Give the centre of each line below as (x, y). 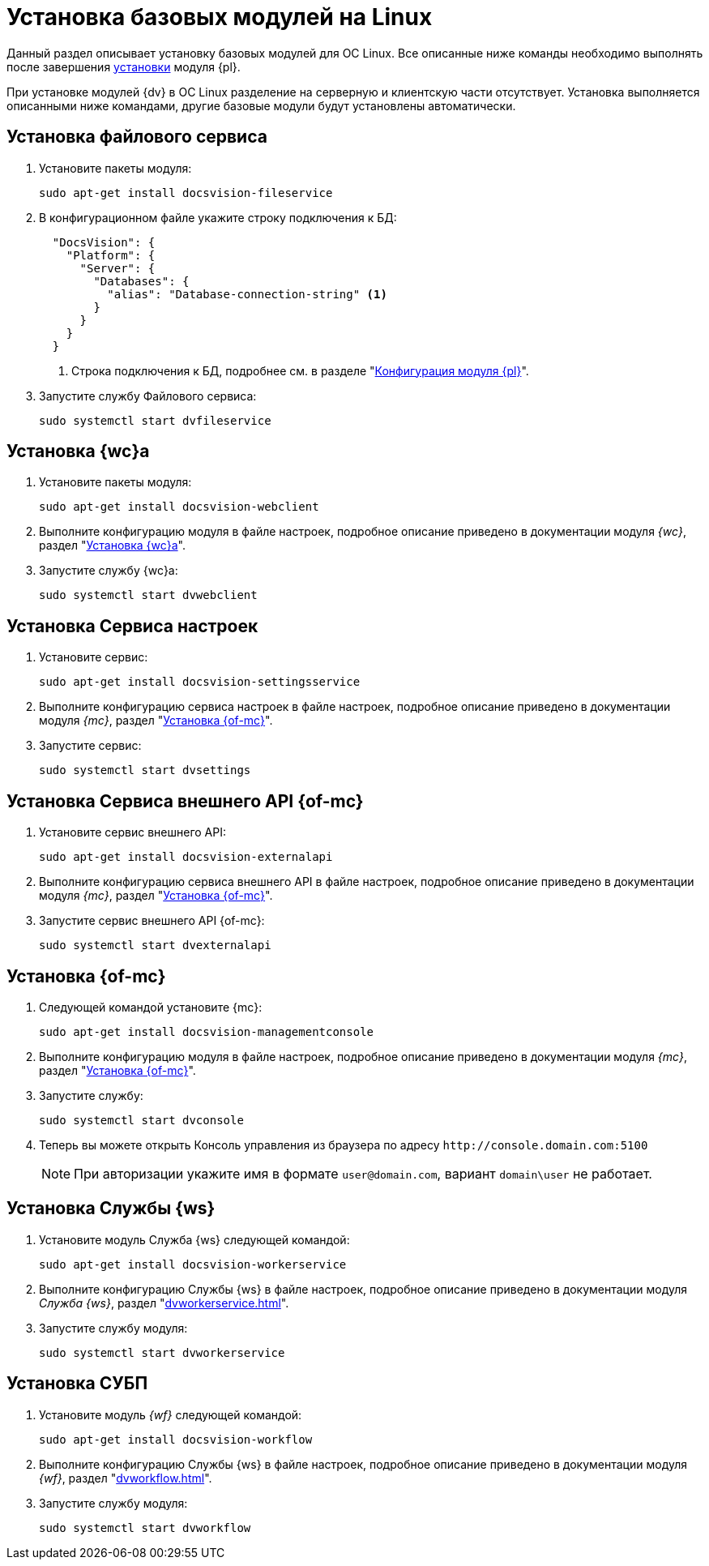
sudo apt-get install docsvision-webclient (179, 507)
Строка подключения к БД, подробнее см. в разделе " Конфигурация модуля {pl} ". (300, 370)
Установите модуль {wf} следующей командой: (171, 1414)
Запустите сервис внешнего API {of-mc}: (152, 921)
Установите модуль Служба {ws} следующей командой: (194, 1239)
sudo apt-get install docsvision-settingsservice (200, 682)
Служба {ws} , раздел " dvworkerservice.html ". (164, 1303)
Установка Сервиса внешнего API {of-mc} (185, 801)
